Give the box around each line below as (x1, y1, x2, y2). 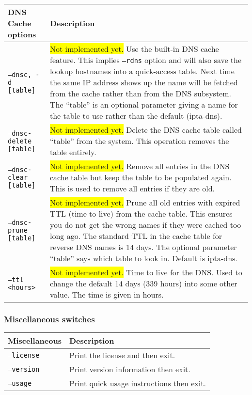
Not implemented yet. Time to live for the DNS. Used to (50, 267, 242, 278)
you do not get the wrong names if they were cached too (50, 219, 241, 230)
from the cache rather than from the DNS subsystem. (50, 88, 231, 99)
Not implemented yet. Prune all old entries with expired (50, 197, 240, 208)
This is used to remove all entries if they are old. (50, 183, 215, 194)
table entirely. (50, 146, 96, 158)
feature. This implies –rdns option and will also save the (50, 54, 242, 65)
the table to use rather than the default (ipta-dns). (50, 110, 222, 121)
